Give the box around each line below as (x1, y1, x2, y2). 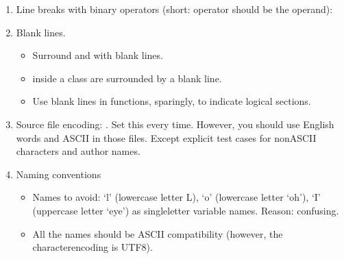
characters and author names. (16, 144, 140, 158)
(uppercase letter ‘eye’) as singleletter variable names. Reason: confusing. (32, 203, 339, 217)
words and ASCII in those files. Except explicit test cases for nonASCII (16, 130, 317, 145)
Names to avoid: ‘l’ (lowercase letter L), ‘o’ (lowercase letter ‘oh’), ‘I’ (32, 190, 321, 204)
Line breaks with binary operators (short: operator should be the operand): (16, 2, 333, 16)
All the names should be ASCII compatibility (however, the (32, 226, 283, 241)
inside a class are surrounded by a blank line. (32, 71, 222, 85)
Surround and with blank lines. (32, 48, 163, 62)
